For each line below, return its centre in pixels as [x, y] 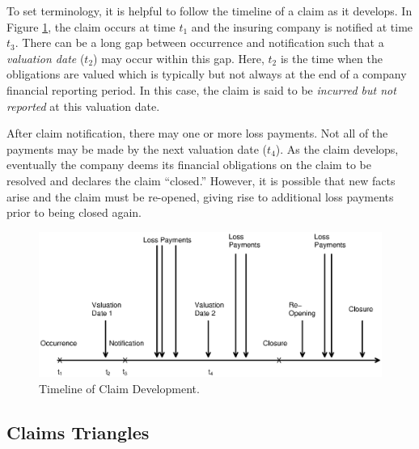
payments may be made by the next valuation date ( [137, 148]
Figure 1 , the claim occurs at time [91, 26]
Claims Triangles [78, 432]
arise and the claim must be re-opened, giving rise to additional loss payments [200, 196]
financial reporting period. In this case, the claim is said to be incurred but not [201, 89]
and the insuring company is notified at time [302, 26]
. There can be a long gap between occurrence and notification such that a [199, 42]
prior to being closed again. [74, 212]
